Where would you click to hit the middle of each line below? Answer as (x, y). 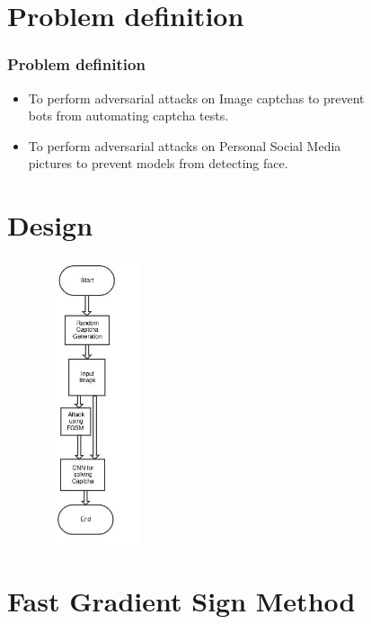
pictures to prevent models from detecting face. (158, 163)
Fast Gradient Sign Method (181, 601)
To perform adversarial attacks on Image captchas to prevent (196, 98)
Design (50, 225)
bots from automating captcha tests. (128, 116)
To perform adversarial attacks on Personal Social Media (185, 145)
